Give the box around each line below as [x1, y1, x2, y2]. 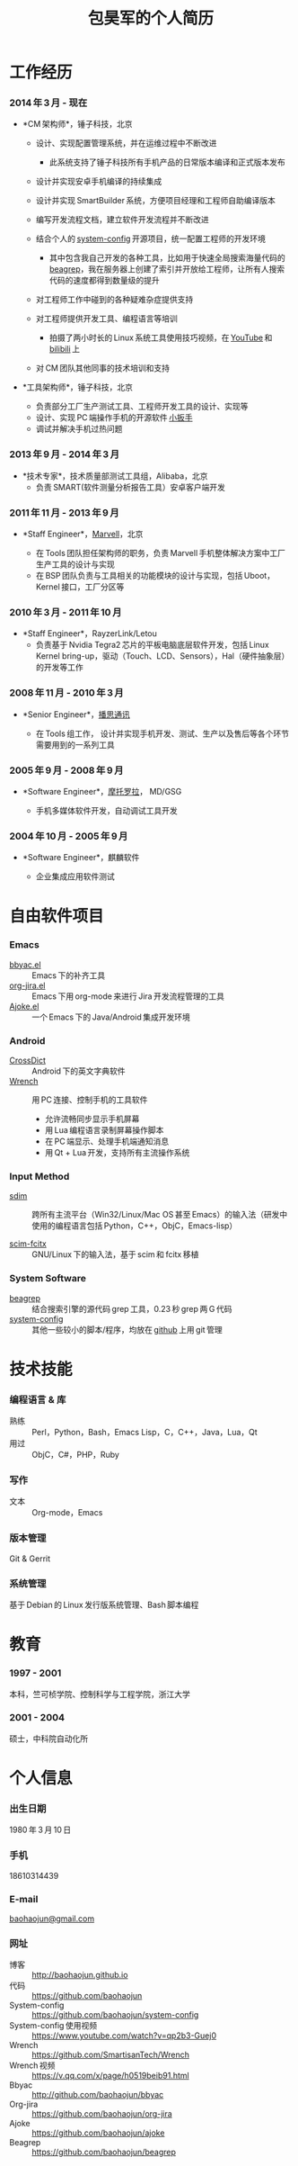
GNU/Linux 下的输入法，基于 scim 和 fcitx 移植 [31, 1249, 199, 1260]
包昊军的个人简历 [87, 8, 214, 29]
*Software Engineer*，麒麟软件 [22, 852, 140, 863]
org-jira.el [9, 980, 46, 991]
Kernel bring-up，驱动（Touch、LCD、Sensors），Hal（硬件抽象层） [35, 651, 290, 661]
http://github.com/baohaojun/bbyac [31, 2090, 164, 2100]
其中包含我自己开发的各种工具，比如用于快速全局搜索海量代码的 [48, 253, 285, 264]
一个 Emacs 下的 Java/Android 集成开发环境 [31, 1011, 191, 1022]
